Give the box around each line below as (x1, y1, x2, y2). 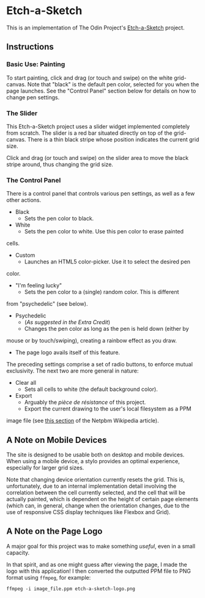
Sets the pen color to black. (24, 215, 94, 222)
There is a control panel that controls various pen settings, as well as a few (6, 190, 195, 197)
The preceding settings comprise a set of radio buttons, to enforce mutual (6, 361, 193, 368)
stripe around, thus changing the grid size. (6, 161, 113, 168)
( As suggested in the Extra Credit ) (24, 319, 110, 326)
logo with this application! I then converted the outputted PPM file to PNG (6, 567, 192, 575)
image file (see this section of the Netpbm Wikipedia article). (6, 417, 159, 425)
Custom (15, 252, 35, 259)
